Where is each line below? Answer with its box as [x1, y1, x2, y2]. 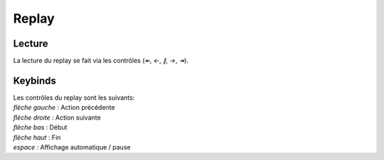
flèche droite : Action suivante [13, 113, 101, 122]
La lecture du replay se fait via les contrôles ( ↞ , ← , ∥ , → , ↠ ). [13, 57, 188, 65]
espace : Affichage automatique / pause [13, 142, 131, 152]
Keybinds [13, 74, 57, 86]
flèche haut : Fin [13, 133, 61, 142]
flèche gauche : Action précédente [13, 103, 115, 112]
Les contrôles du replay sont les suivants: [13, 93, 135, 102]
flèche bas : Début [13, 123, 68, 132]
